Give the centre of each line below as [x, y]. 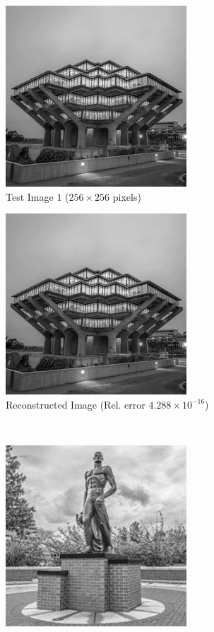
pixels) [127, 196]
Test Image [30, 196]
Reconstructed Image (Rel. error [76, 404]
